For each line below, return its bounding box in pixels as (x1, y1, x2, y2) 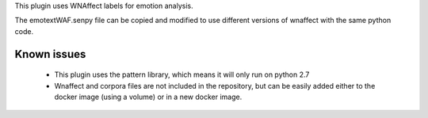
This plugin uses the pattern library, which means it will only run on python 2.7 (54, 70, 310, 79)
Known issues (14, 48, 86, 61)
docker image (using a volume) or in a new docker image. (54, 92, 243, 101)
